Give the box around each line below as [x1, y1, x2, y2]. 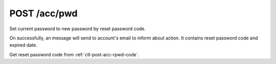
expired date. [9, 42, 38, 48]
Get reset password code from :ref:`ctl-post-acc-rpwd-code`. [9, 51, 140, 57]
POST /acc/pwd [9, 8, 78, 19]
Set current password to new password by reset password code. [9, 26, 146, 32]
